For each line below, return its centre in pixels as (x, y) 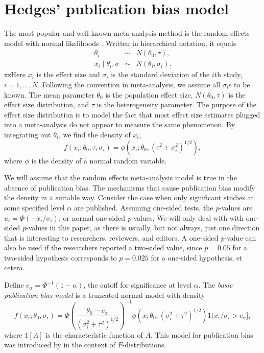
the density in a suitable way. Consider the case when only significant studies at (129, 197)
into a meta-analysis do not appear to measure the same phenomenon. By (120, 124)
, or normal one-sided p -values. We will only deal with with (151, 217)
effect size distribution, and (47, 104)
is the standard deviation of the (160, 74)
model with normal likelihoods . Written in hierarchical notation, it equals (120, 43)
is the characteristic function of (94, 334)
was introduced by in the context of (60, 345)
